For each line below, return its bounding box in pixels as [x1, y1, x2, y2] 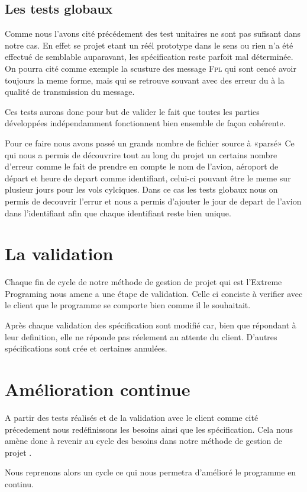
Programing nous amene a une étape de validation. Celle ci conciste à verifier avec [5, 287, 303, 299]
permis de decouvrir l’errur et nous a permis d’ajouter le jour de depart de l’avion [5, 194, 302, 207]
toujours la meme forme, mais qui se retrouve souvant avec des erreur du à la [5, 74, 285, 86]
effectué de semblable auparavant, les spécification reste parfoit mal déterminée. [5, 50, 293, 63]
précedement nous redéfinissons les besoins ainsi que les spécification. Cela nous [5, 423, 293, 435]
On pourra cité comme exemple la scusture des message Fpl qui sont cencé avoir [5, 62, 296, 74]
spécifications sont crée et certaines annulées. [5, 342, 167, 354]
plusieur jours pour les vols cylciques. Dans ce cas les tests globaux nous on [5, 183, 278, 196]
